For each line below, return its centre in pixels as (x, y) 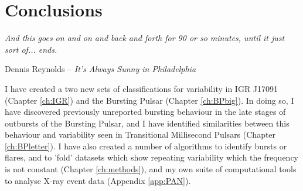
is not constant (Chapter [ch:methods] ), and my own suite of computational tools (151, 169)
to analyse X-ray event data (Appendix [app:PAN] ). (98, 180)
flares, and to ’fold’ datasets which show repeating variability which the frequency (151, 157)
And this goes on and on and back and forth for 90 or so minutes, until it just (145, 38)
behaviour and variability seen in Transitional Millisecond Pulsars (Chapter (140, 134)
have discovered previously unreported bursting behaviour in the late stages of (145, 112)
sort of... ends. (31, 49)
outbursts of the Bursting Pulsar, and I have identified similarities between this (147, 123)
